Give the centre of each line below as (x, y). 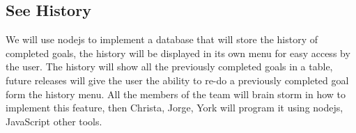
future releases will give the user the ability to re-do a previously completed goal (177, 80)
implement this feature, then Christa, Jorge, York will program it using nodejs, (175, 108)
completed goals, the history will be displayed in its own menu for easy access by (178, 53)
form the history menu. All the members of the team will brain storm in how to (176, 94)
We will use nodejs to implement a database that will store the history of (162, 39)
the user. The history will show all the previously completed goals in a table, (169, 66)
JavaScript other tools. (54, 121)
